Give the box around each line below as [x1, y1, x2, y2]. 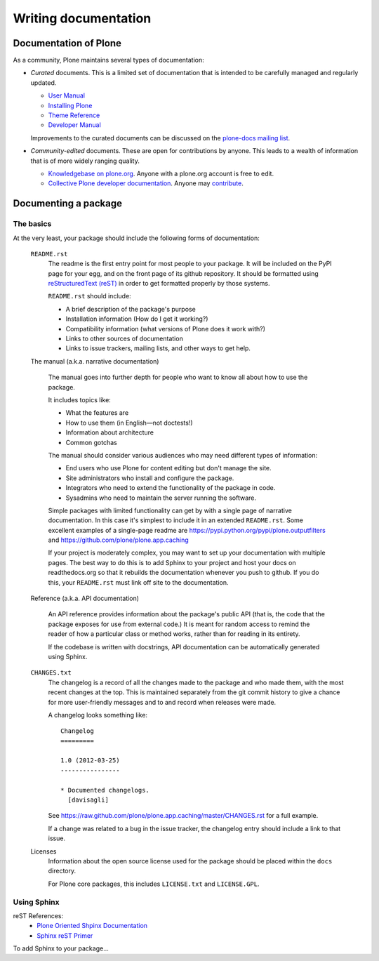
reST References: [13, 911, 64, 920]
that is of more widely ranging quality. [30, 157, 140, 165]
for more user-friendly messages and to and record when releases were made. [48, 698, 277, 706]
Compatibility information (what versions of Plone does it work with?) [65, 324, 266, 333]
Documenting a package [13, 197, 123, 210]
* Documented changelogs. [60, 786, 150, 794]
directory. [48, 867, 77, 875]
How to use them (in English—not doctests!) [65, 418, 193, 427]
